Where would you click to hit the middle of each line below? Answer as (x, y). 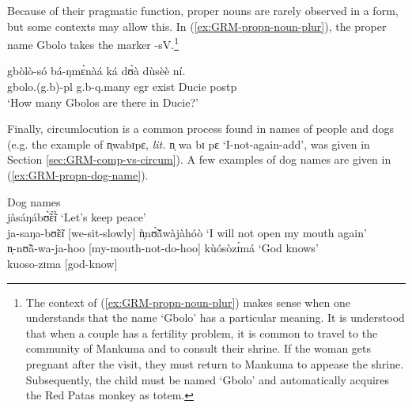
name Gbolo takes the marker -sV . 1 (93, 43)
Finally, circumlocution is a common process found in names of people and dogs (201, 128)
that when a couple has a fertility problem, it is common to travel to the (202, 332)
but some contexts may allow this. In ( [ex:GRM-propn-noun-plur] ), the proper (197, 26)
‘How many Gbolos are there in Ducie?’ (103, 102)
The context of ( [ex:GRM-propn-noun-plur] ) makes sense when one (188, 302)
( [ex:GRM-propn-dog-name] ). (78, 175)
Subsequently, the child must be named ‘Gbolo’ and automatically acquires (208, 379)
